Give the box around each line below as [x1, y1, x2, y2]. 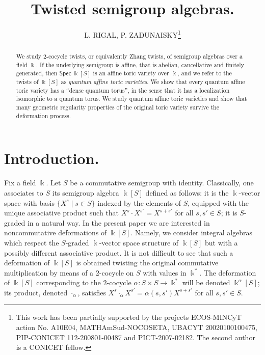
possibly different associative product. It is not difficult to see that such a [4, 247, 233, 258]
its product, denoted [4, 287, 68, 297]
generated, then [16, 69, 58, 77]
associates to [4, 187, 43, 198]
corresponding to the [36, 277, 101, 288]
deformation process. [16, 111, 71, 120]
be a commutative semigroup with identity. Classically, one [70, 177, 254, 188]
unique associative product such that [4, 207, 119, 218]
